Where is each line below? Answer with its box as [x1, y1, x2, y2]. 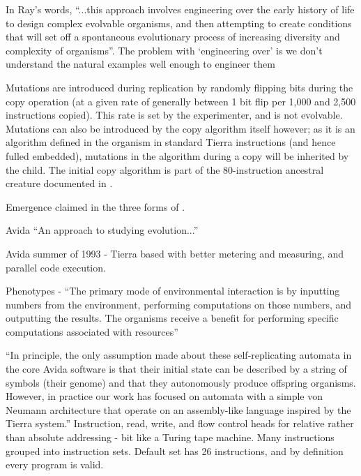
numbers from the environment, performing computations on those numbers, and [6, 297, 352, 311]
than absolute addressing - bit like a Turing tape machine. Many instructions [6, 430, 335, 445]
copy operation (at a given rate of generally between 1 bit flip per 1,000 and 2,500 [6, 94, 356, 108]
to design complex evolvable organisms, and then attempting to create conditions [6, 15, 352, 30]
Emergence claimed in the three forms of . [6, 199, 185, 214]
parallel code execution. [6, 260, 106, 274]
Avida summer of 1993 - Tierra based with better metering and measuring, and [6, 246, 344, 260]
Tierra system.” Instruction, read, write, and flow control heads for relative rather [6, 416, 354, 431]
